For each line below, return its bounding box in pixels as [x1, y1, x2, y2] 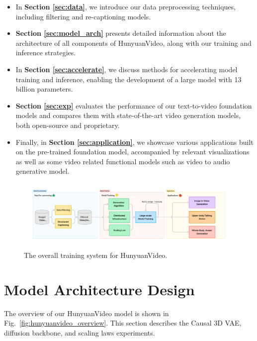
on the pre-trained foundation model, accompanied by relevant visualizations [15, 146, 250, 157]
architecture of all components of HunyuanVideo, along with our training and [15, 37, 252, 48]
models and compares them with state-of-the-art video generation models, [15, 110, 241, 120]
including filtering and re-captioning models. [15, 11, 151, 21]
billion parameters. [15, 84, 73, 94]
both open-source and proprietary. [15, 119, 120, 130]
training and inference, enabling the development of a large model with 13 [15, 74, 242, 84]
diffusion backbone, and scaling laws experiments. [4, 327, 155, 338]
